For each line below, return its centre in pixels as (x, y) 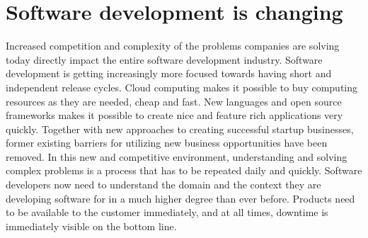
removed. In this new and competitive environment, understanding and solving (177, 156)
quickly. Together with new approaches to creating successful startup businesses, (180, 129)
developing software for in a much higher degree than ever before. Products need (180, 198)
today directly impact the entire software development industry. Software (164, 59)
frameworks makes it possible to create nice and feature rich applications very (174, 115)
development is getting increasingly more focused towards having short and (169, 73)
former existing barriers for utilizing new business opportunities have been (167, 143)
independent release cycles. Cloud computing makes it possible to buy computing (182, 87)
